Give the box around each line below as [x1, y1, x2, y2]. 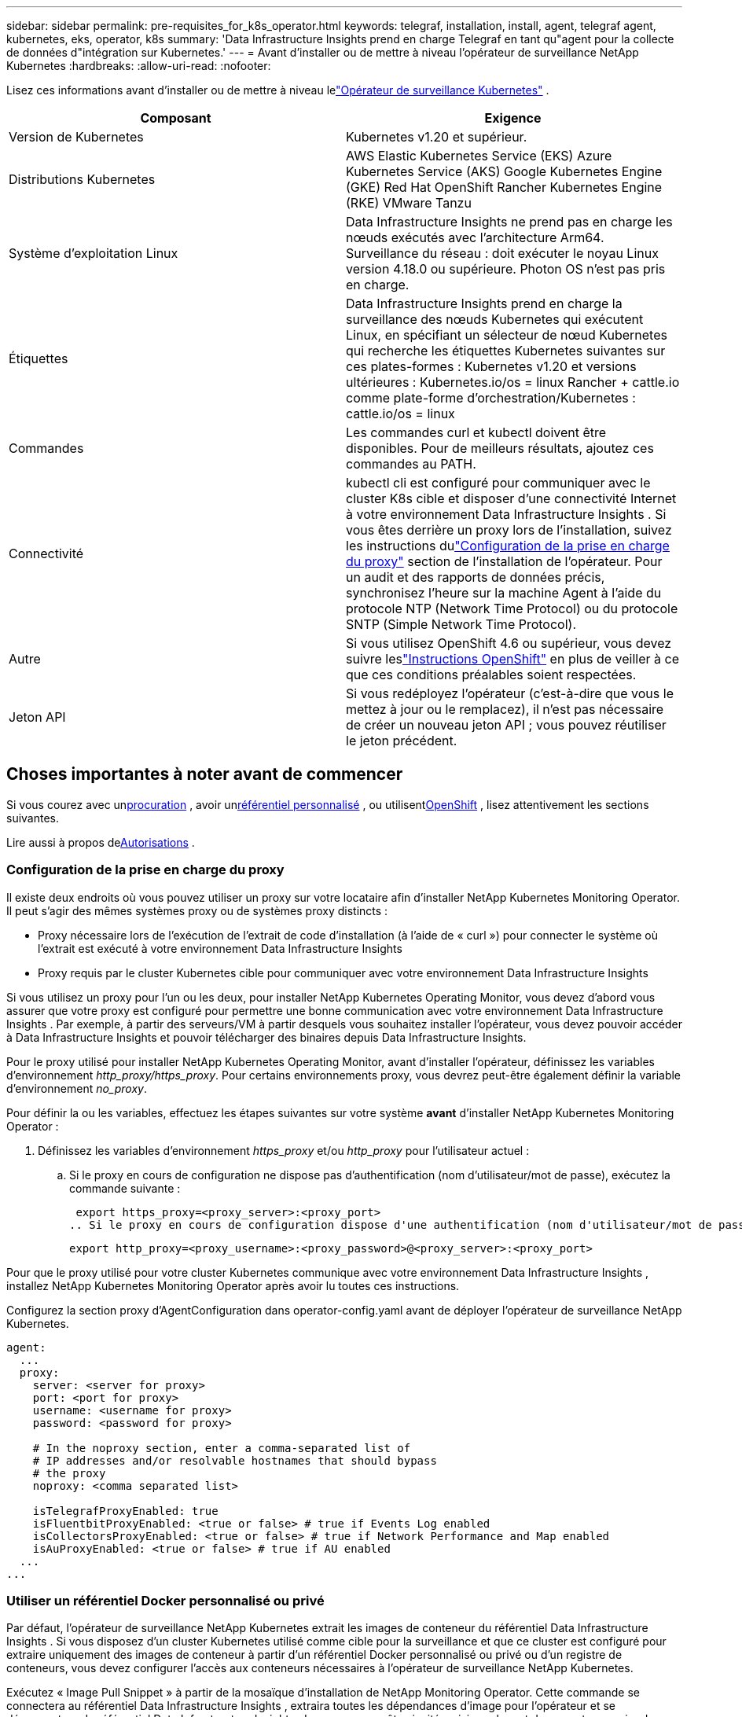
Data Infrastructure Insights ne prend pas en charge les [346, 214, 673, 230]
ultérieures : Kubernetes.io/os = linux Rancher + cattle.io [346, 374, 680, 390]
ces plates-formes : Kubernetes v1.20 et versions [346, 358, 637, 374]
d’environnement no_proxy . [6, 1081, 147, 1095]
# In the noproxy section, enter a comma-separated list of [32, 1441, 411, 1454]
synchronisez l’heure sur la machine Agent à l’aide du [346, 585, 662, 601]
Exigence [484, 110, 542, 126]
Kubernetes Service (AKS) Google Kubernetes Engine [346, 164, 663, 179]
